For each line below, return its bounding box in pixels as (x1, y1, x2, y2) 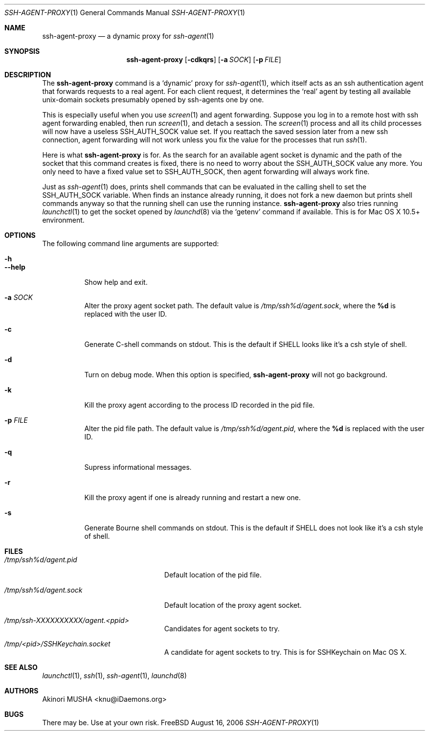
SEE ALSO (4, 663, 38, 671)
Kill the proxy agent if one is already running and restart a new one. (84, 493, 301, 502)
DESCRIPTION (4, 70, 51, 79)
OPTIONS (4, 231, 36, 239)
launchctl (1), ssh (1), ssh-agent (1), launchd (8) (42, 671, 187, 680)
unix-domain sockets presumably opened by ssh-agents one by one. (42, 95, 264, 104)
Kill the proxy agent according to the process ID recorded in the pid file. (84, 401, 315, 409)
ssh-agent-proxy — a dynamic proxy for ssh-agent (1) (42, 32, 214, 40)
